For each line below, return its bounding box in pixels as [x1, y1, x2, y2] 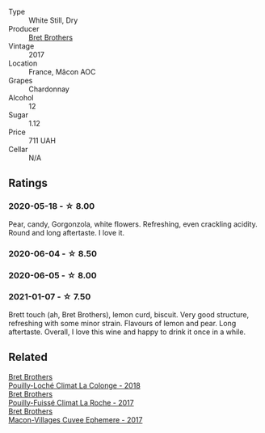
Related [8, 350, 48, 364]
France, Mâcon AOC [28, 67, 96, 76]
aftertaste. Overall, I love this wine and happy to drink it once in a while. [8, 327, 246, 337]
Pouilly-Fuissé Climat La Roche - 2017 [8, 397, 135, 407]
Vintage [8, 41, 35, 51]
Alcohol [8, 93, 34, 102]
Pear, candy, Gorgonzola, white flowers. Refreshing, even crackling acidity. [8, 219, 259, 229]
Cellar [8, 145, 28, 154]
